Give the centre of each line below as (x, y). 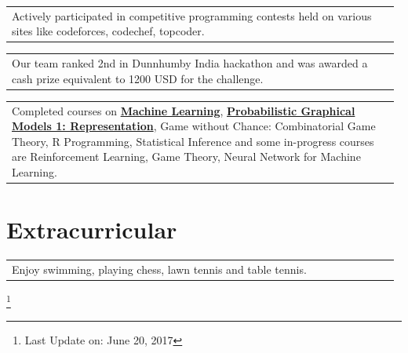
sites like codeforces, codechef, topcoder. (108, 31)
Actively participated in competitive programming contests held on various (192, 15)
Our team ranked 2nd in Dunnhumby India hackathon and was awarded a (190, 63)
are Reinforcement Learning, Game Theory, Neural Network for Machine (186, 156)
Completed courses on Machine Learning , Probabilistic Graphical (184, 110)
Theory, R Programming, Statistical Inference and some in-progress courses (193, 141)
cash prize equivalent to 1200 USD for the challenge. (138, 78)
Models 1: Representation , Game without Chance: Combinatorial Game (194, 126)
